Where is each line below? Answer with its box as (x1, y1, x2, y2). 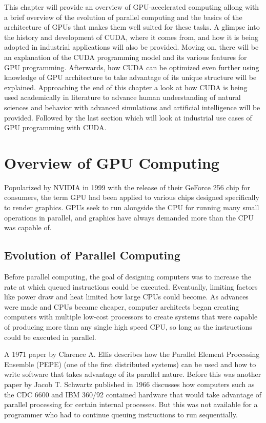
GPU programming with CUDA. (4, 122, 107, 133)
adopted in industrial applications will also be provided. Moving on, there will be (4, 42, 259, 52)
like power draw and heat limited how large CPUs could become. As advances (4, 291, 249, 302)
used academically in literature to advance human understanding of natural (4, 92, 241, 103)
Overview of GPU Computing (4, 152, 219, 173)
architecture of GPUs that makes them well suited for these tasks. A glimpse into (4, 22, 260, 32)
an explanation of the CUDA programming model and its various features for (4, 51, 247, 62)
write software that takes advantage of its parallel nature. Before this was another (4, 369, 261, 379)
